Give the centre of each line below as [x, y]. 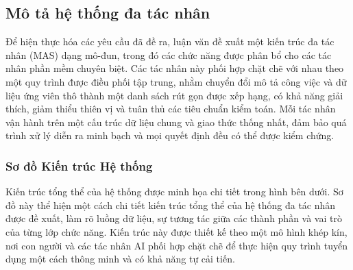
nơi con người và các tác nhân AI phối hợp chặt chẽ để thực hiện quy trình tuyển [176, 245]
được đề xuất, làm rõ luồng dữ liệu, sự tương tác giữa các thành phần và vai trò [174, 218]
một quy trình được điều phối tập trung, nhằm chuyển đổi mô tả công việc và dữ [176, 81]
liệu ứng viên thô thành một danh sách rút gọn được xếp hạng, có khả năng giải [174, 95]
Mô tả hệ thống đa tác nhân [108, 13]
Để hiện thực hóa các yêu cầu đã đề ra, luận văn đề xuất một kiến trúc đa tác [170, 41]
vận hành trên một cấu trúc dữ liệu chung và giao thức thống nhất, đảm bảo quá [176, 122]
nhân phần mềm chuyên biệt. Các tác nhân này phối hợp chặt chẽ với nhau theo [175, 68]
